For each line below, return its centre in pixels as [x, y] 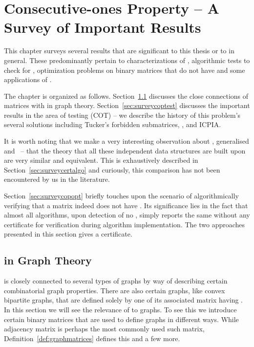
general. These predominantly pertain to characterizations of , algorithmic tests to [127, 60]
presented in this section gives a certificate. [68, 234]
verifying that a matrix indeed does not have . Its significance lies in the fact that [126, 205]
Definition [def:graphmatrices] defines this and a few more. [92, 338]
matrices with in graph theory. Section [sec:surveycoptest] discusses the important [127, 105]
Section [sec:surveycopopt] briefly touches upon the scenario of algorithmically [121, 196]
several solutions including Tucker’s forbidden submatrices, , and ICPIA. [113, 124]
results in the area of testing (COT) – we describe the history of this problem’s [122, 115]
